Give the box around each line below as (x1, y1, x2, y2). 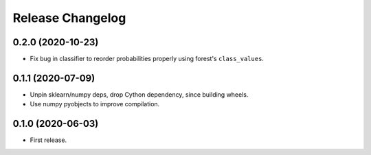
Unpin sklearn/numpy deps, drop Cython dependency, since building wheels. (30, 90, 249, 99)
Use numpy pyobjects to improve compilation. (30, 100, 160, 108)
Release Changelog (12, 10, 126, 25)
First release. (30, 136, 67, 144)
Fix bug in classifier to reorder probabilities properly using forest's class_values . (30, 55, 265, 63)
